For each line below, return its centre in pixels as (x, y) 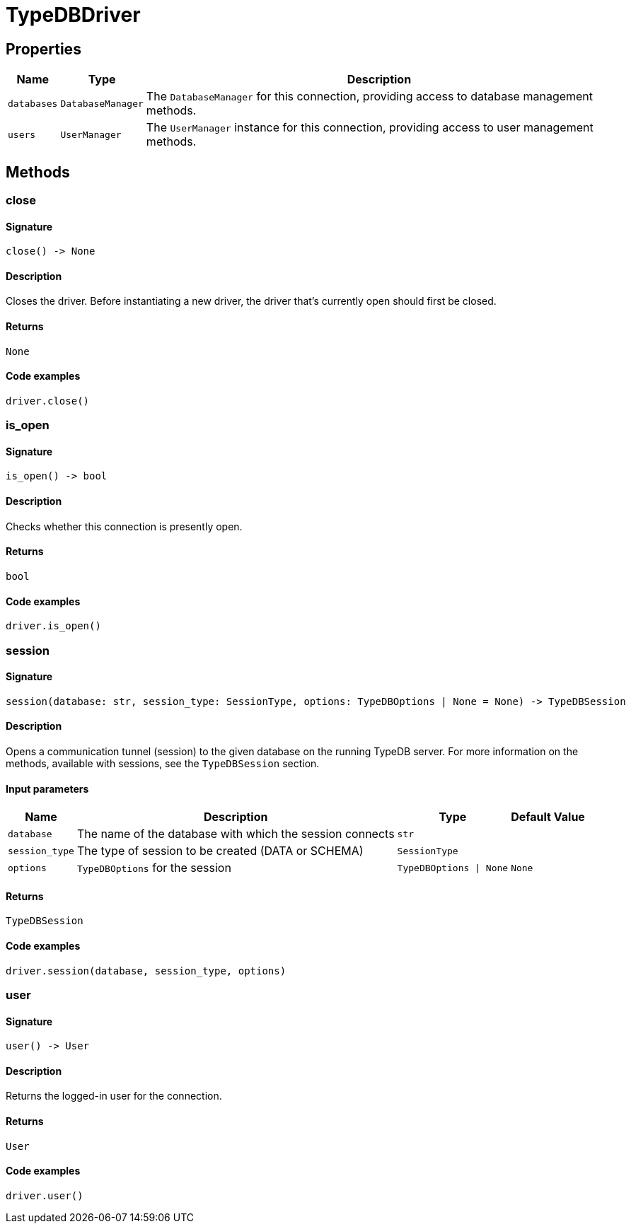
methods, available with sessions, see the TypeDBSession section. (163, 763)
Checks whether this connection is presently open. (124, 526)
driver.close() (48, 401)
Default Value (548, 817)
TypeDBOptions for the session (154, 868)
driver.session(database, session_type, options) (146, 971)
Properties (44, 49)
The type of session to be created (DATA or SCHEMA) (220, 851)
